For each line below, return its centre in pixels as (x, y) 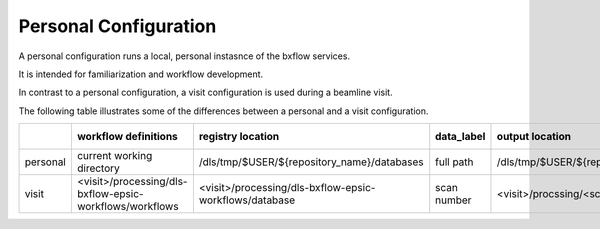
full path (454, 162)
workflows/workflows (127, 207)
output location (534, 137)
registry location (239, 137)
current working (114, 156)
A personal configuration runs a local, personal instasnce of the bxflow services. (184, 56)
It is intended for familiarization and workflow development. (141, 74)
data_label (460, 137)
